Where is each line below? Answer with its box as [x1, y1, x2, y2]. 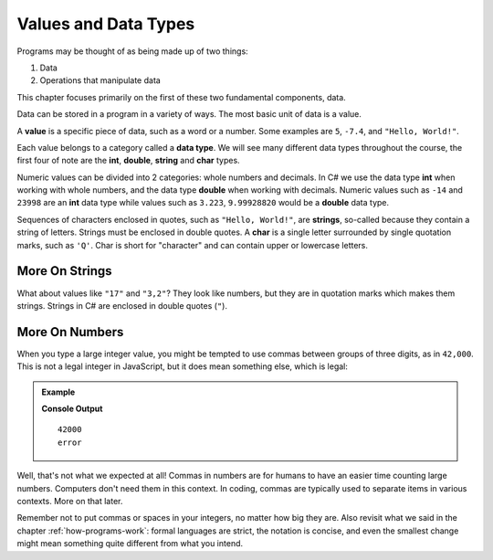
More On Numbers [16, 324, 124, 340]
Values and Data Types [16, 14, 195, 34]
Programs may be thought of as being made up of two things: [16, 46, 248, 57]
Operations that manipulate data [39, 75, 162, 86]
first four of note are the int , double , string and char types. [16, 155, 241, 166]
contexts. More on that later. [16, 495, 123, 506]
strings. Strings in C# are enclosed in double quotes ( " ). [16, 300, 228, 311]
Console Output [41, 403, 103, 414]
